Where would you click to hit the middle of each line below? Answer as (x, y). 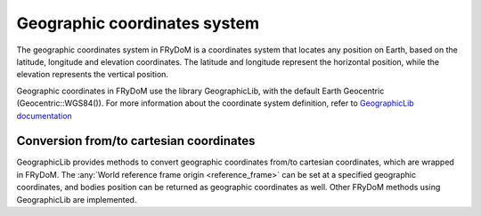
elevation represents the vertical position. (93, 75)
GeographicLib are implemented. (77, 199)
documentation (45, 116)
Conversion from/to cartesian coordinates (136, 141)
